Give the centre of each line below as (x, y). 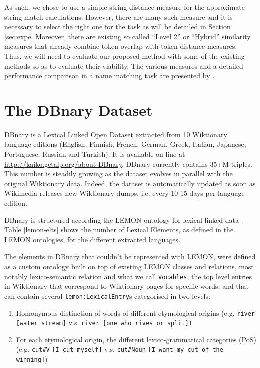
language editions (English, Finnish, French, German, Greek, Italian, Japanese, (125, 144)
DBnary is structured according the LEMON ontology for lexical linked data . (124, 220)
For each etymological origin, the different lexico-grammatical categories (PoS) (136, 339)
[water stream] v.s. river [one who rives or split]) (104, 323)
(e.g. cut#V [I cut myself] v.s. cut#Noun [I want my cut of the (119, 349)
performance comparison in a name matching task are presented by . (109, 76)
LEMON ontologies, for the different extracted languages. (92, 239)
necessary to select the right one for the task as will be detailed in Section (117, 26)
